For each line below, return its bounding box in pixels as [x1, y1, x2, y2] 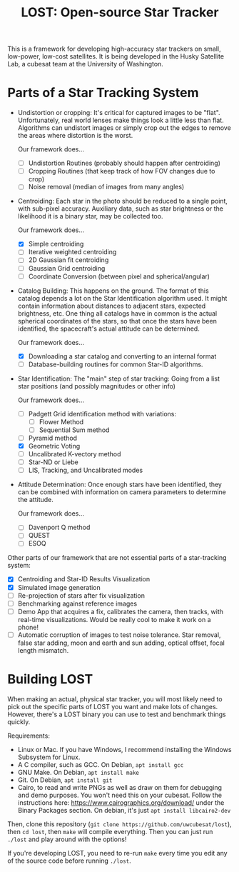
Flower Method [39, 417, 84, 426]
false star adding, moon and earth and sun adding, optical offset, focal [17, 638, 225, 647]
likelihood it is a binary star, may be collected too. [17, 212, 163, 221]
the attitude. [17, 496, 54, 504]
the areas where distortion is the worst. [17, 131, 133, 140]
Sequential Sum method [39, 426, 110, 434]
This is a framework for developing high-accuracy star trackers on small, [7, 44, 221, 54]
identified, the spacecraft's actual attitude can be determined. [17, 324, 200, 333]
